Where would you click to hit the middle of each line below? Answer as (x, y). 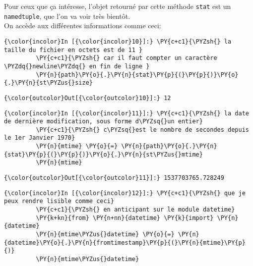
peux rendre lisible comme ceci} (59, 201)
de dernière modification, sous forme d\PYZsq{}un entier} (103, 122)
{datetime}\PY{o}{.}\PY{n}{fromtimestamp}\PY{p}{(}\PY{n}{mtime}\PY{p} (125, 242)
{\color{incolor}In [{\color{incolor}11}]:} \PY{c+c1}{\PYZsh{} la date (126, 113)
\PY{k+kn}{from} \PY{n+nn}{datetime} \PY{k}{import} (125, 218)
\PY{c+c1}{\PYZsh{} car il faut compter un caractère (126, 58)
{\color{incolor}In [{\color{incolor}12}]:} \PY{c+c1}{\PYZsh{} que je (125, 193)
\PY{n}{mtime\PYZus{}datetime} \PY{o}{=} (105, 235)
